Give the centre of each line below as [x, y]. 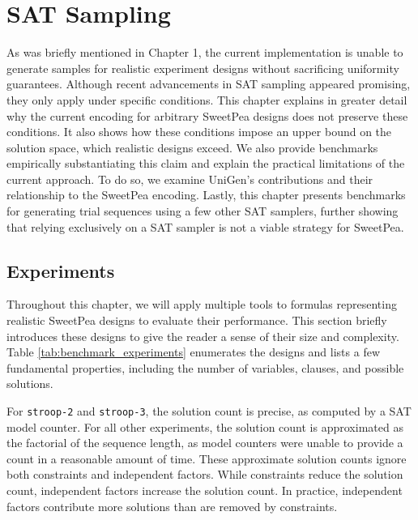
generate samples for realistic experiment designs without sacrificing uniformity [203, 68]
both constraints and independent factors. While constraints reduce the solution [205, 474]
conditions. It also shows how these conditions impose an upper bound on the [199, 132]
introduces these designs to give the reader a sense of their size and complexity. [203, 336]
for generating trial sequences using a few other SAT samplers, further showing [203, 211]
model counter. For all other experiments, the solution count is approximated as [205, 426]
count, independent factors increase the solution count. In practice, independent [205, 490]
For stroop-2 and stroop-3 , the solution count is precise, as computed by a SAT [209, 411]
